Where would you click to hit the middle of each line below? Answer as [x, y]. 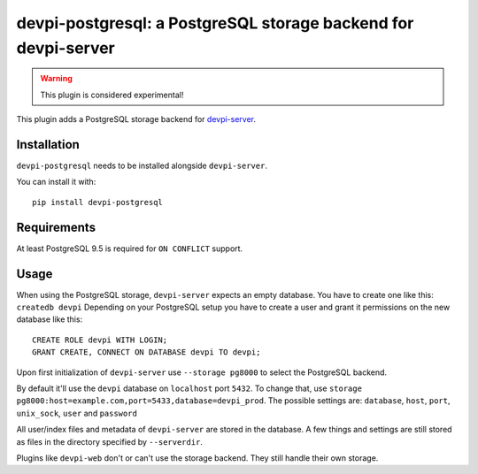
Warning [56, 79]
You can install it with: [56, 182]
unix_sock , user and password [77, 413]
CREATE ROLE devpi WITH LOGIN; [100, 340]
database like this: [50, 319]
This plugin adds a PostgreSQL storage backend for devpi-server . [136, 119]
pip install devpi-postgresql [98, 202]
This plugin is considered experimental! [112, 95]
